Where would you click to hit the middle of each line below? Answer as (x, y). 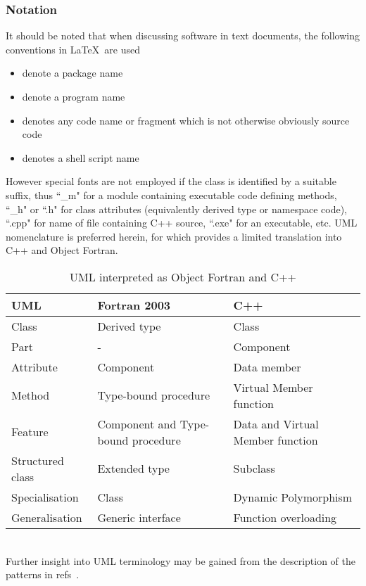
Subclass (254, 469)
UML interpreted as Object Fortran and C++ (183, 276)
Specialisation (45, 497)
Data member (267, 367)
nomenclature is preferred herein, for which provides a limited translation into (174, 236)
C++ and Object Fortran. (62, 250)
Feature (30, 432)
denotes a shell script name (81, 157)
